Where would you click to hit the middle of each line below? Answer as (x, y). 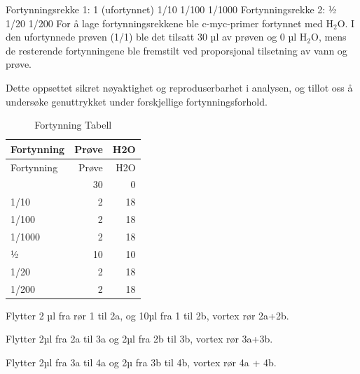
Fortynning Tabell (73, 125)
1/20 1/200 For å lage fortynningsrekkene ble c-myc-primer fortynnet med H (169, 23)
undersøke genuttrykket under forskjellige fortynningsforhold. (137, 101)
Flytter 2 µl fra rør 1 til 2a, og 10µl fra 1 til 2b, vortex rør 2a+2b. (147, 315)
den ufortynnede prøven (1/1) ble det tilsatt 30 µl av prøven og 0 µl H (157, 37)
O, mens (329, 37)
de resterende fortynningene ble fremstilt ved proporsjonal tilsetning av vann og (176, 50)
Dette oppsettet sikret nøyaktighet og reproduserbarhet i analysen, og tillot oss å (179, 87)
